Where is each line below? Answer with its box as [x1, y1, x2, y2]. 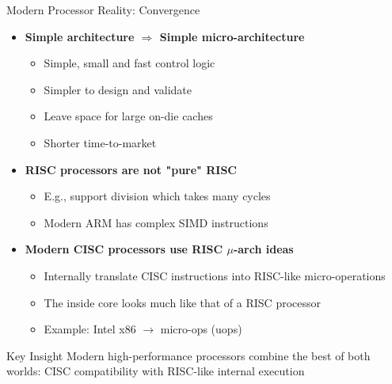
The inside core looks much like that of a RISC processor [44, 294, 322, 310]
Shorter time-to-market [44, 134, 157, 150]
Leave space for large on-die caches [44, 108, 213, 124]
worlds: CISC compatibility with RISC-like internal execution [6, 363, 305, 379]
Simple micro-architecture [159, 28, 305, 44]
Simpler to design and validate [44, 81, 192, 97]
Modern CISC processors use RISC [25, 241, 223, 257]
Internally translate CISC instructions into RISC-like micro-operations [44, 267, 386, 283]
